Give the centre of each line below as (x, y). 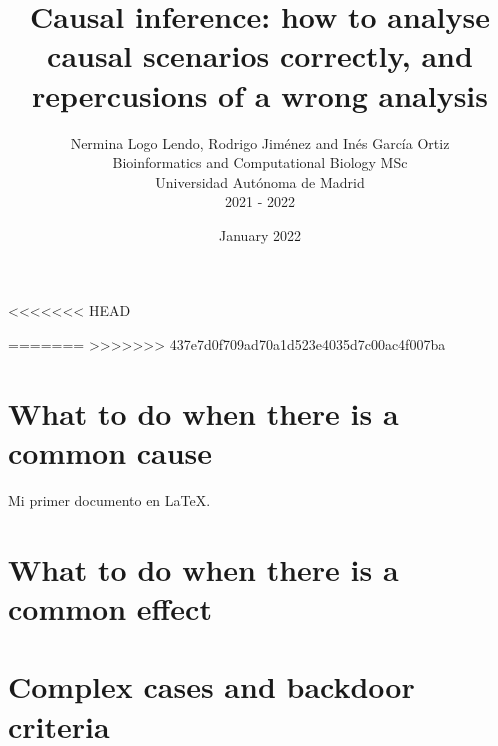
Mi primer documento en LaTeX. (109, 499)
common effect (110, 607)
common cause (110, 452)
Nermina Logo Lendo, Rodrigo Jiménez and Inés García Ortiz (260, 142)
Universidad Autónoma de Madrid (260, 181)
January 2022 (260, 234)
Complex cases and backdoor (211, 686)
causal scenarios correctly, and (260, 55)
